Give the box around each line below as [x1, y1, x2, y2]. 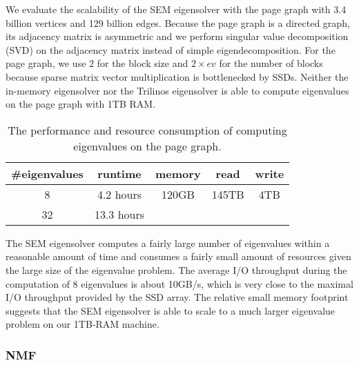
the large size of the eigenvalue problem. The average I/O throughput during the [6, 262, 347, 277]
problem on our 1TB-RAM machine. [6, 317, 159, 331]
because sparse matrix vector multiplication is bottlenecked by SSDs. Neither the [6, 69, 349, 83]
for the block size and [97, 56, 188, 70]
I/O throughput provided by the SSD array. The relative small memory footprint [6, 290, 349, 304]
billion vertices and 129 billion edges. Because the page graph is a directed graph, [6, 15, 350, 30]
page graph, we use [6, 56, 86, 70]
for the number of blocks [219, 56, 323, 70]
